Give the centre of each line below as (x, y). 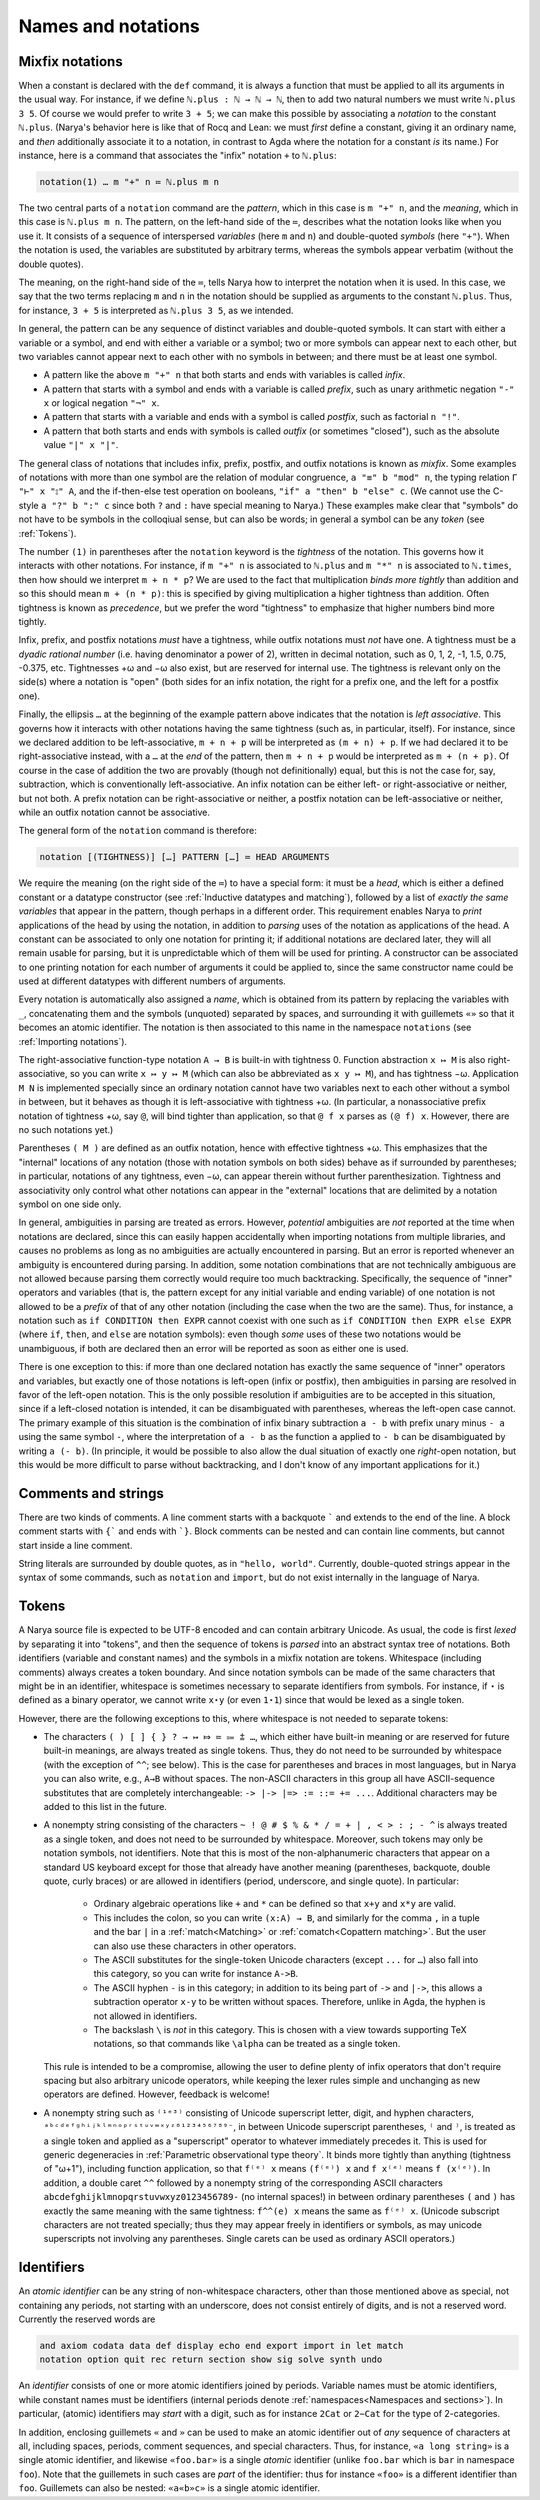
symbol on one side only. (70, 1204)
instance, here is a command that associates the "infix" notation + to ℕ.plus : (177, 156)
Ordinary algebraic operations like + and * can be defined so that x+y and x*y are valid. (275, 1904)
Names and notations (109, 26)
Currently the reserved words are (87, 2319)
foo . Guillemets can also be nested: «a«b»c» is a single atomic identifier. (169, 2488)
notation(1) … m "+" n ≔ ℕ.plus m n (129, 181)
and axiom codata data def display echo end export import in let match (221, 2346)
